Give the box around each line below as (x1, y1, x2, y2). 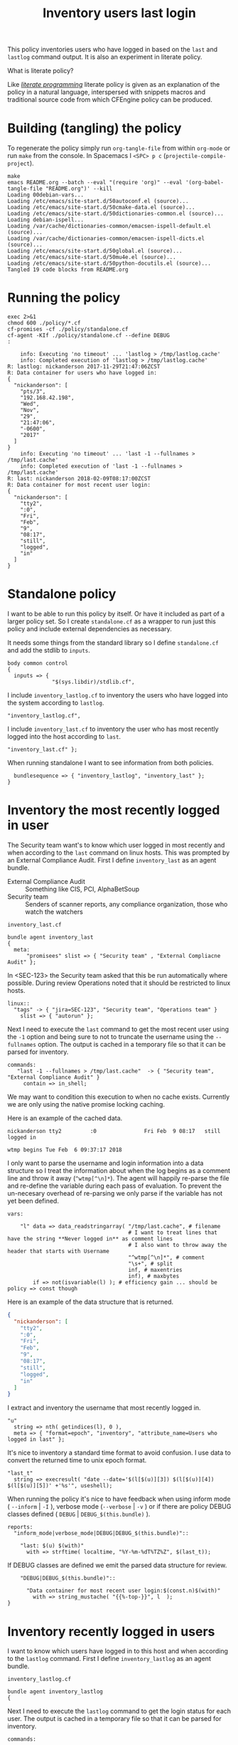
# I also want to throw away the (128, 1241, 227, 1248)
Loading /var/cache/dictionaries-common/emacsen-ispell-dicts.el (7, 235, 205, 243)
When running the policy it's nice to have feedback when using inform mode (7, 1494, 231, 1503)
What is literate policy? (7, 66, 74, 75)
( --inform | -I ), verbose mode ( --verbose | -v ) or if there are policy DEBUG (7, 1502, 232, 1511)
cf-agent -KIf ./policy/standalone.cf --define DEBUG (7, 332, 171, 339)
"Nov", (20, 407, 40, 414)
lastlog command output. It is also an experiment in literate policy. (7, 53, 202, 61)
